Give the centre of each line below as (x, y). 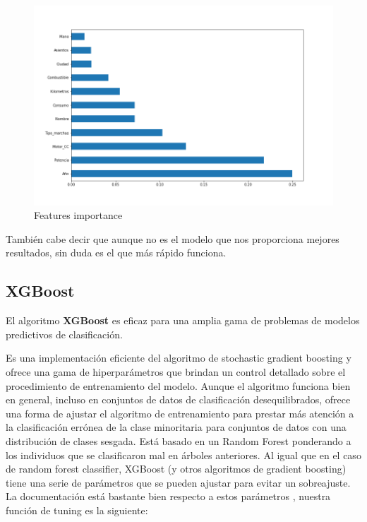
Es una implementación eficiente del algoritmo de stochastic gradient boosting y (179, 358)
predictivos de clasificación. (64, 334)
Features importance (78, 215)
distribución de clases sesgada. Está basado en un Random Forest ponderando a (179, 440)
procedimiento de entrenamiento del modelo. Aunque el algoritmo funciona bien (178, 385)
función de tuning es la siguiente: (77, 510)
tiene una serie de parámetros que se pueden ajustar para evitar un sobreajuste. (178, 482)
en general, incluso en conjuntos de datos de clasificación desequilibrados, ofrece (178, 399)
